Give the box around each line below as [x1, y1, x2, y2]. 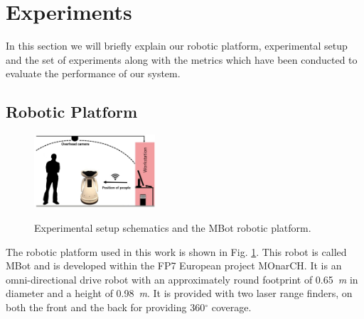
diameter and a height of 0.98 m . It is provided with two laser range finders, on [6, 286, 353, 301]
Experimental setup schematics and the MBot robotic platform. [34, 220, 311, 235]
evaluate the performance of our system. [6, 66, 181, 81]
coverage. [211, 299, 252, 314]
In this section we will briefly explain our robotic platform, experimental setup [6, 38, 348, 53]
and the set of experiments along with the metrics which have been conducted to [6, 52, 358, 67]
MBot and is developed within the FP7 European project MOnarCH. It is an [6, 258, 342, 273]
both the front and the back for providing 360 [6, 299, 205, 314]
